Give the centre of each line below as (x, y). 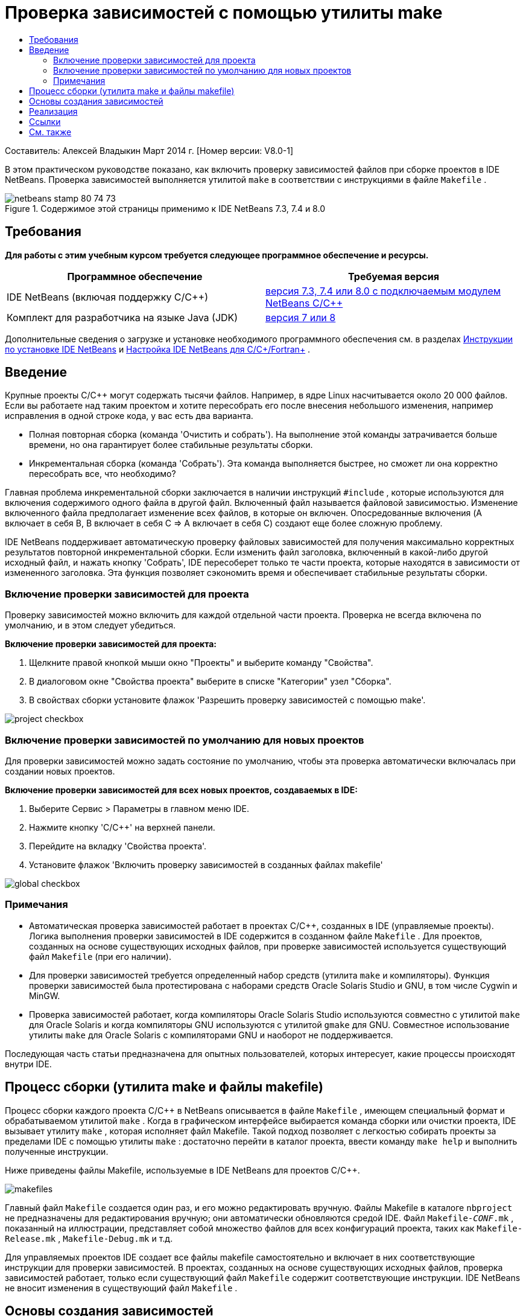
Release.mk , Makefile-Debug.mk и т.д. (89, 1238)
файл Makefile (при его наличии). (100, 956)
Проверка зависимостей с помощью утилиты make (224, 13)
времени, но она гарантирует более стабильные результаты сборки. (171, 445)
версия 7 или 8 (301, 317)
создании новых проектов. (60, 771)
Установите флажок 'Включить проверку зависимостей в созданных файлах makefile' (206, 864)
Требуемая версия (394, 276)
